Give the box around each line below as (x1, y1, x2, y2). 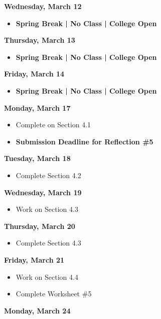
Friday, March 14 (4, 68, 65, 79)
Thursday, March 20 (4, 220, 75, 231)
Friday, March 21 (4, 254, 65, 265)
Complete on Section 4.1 (16, 119, 91, 130)
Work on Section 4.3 (16, 204, 78, 214)
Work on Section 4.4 (16, 271, 78, 282)
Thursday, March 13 (4, 35, 75, 45)
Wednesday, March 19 (4, 187, 82, 197)
